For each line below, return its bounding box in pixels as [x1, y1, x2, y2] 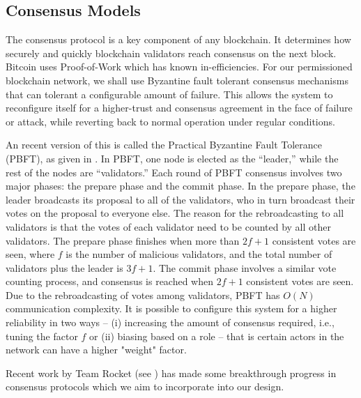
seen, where [6, 247, 55, 261]
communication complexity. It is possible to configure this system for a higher [6, 301, 337, 316]
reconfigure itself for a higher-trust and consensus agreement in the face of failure [6, 100, 353, 115]
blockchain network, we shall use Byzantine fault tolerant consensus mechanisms [6, 72, 348, 87]
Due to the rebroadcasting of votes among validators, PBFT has [6, 287, 280, 302]
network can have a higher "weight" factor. [6, 342, 187, 357]
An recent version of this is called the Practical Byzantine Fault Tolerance [6, 137, 323, 152]
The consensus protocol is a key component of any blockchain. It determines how [6, 32, 351, 47]
